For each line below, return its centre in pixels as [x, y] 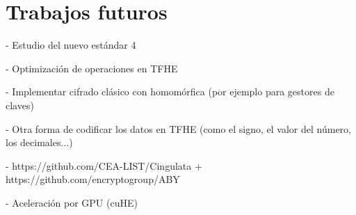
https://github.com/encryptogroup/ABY [93, 179]
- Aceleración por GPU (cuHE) [72, 202]
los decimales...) [39, 142]
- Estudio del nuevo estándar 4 [71, 45]
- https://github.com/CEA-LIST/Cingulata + [104, 165]
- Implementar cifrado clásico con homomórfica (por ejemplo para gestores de [170, 91]
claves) [20, 105]
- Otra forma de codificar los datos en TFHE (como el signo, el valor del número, [178, 128]
